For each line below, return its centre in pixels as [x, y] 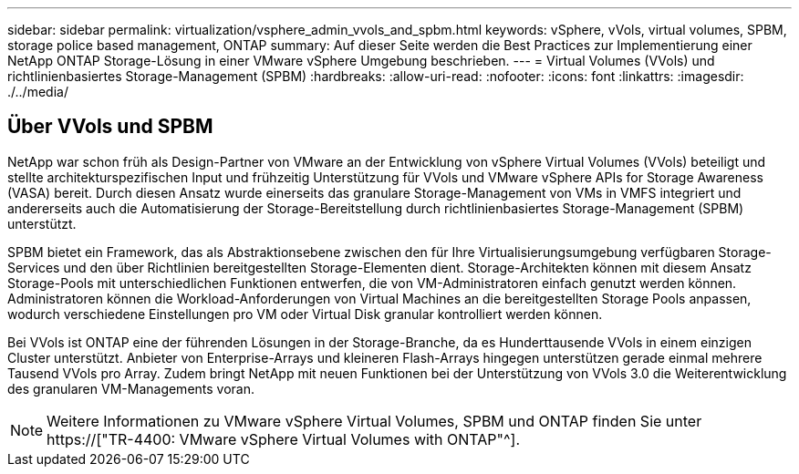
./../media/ [38, 92]
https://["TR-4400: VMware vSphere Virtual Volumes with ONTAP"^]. [284, 439]
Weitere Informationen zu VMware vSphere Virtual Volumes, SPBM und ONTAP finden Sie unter [374, 421]
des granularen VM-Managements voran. [131, 388]
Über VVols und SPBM [110, 127]
